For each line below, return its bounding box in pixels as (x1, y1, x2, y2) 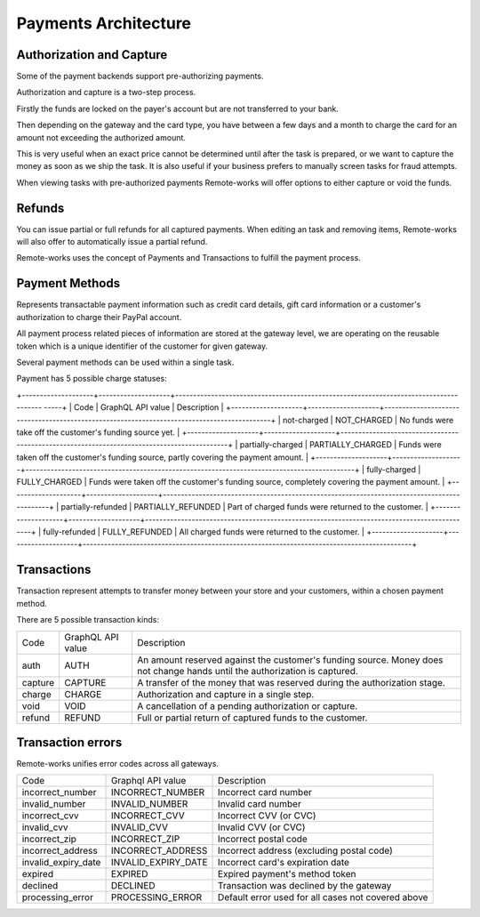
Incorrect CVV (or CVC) (218, 809, 316, 822)
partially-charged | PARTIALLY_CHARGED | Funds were (239, 439, 442, 450)
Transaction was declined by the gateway (218, 880, 392, 892)
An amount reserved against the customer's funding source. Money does (136, 654, 444, 666)
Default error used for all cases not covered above (218, 891, 428, 904)
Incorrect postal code (218, 833, 308, 845)
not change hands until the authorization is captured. (136, 664, 359, 677)
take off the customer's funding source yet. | (16, 427, 180, 438)
